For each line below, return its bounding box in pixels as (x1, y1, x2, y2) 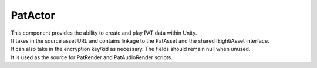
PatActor (11, 9, 55, 22)
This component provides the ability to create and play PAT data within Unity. (11, 29, 197, 36)
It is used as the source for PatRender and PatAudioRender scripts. (11, 53, 173, 61)
